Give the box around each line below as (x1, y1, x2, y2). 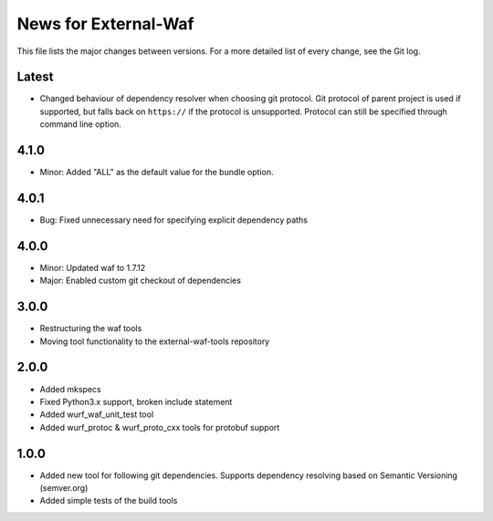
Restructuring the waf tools (39, 323, 142, 334)
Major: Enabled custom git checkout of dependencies (39, 275, 242, 287)
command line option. (39, 119, 122, 130)
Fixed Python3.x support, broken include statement (39, 396, 233, 407)
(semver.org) (39, 483, 89, 494)
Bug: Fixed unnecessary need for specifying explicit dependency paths (39, 214, 308, 225)
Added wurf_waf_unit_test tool (39, 409, 154, 420)
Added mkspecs (39, 383, 101, 394)
